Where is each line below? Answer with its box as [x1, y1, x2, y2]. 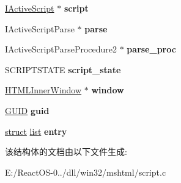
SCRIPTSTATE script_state [5, 63, 121, 76]
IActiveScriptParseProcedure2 [5, 43, 117, 56]
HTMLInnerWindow [5, 84, 82, 96]
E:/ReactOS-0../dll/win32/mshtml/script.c [5, 165, 166, 178]
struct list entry [5, 124, 67, 137]
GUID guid [5, 104, 50, 117]
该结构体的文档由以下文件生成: [5, 145, 127, 158]
